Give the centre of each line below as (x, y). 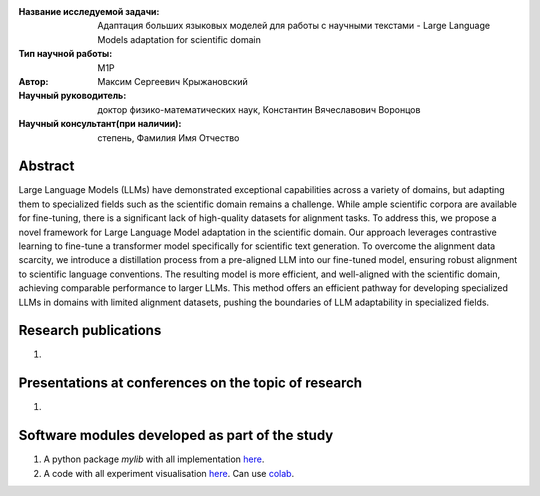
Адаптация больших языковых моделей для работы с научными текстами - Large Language (293, 26)
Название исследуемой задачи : (89, 11)
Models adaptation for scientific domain (179, 39)
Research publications (90, 330)
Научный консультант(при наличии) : (100, 124)
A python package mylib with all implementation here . (154, 459)
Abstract (46, 166)
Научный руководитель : (72, 96)
